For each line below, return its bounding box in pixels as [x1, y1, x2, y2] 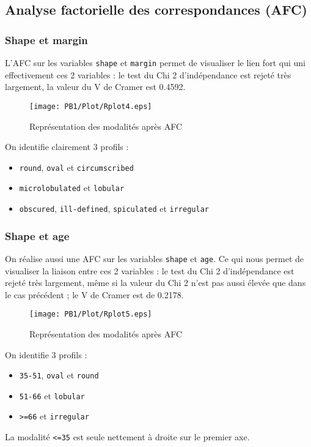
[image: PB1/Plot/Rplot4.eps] [29, 102, 152, 111]
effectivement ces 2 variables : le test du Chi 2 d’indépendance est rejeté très [5, 68, 291, 81]
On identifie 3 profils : [5, 348, 87, 361]
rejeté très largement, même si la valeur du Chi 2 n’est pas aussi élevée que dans [5, 276, 306, 289]
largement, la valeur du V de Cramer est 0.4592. [5, 80, 186, 93]
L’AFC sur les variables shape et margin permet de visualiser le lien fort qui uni [5, 56, 306, 69]
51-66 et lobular [19, 389, 85, 402]
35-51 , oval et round [19, 369, 99, 381]
